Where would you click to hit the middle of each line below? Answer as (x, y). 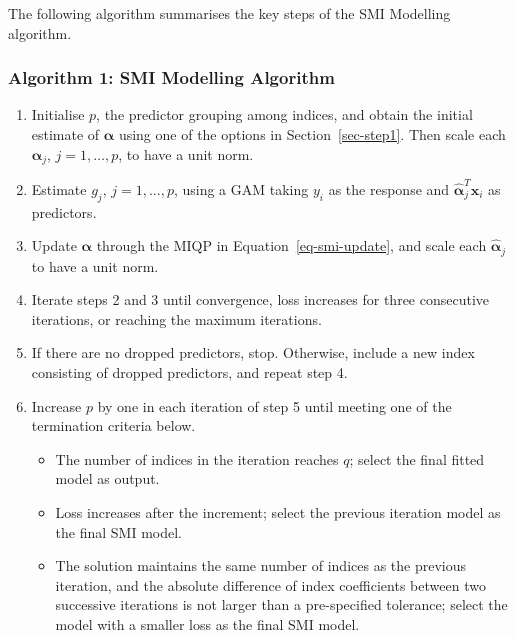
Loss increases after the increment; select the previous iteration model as (278, 511)
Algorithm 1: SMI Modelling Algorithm (171, 77)
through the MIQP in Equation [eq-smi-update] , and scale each (291, 245)
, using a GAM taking (241, 188)
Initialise (58, 114)
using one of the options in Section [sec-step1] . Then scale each (312, 134)
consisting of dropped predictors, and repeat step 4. (189, 371)
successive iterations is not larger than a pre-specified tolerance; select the (281, 604)
